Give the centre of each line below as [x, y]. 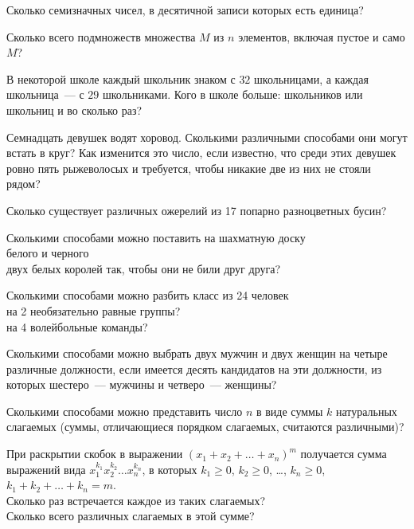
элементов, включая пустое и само [322, 36]
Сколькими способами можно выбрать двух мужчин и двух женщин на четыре [197, 353]
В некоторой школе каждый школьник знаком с [121, 78]
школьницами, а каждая [311, 78]
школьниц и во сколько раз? [74, 110]
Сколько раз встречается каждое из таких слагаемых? [136, 500]
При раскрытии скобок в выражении [95, 454]
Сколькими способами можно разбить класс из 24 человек [148, 295]
